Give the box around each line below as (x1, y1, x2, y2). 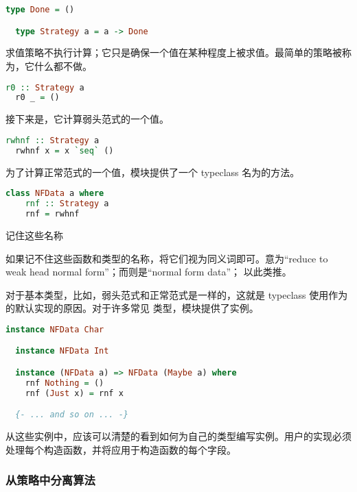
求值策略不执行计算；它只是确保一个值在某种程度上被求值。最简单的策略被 (5, 45, 342, 60)
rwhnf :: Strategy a (5, 135, 100, 145)
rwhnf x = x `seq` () (15, 145, 114, 156)
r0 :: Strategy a (5, 82, 84, 93)
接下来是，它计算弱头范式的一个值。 (5, 112, 169, 126)
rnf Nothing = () (25, 378, 104, 388)
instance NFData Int (15, 346, 109, 356)
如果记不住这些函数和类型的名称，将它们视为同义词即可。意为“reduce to (5, 251, 328, 265)
